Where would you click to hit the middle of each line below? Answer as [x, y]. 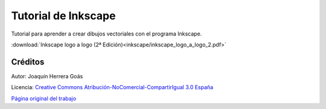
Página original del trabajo [44, 98]
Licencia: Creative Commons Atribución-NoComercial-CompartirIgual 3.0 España [112, 87]
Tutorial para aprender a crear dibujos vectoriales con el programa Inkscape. [107, 34]
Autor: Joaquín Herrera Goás [47, 76]
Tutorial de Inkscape [63, 16]
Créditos [28, 62]
